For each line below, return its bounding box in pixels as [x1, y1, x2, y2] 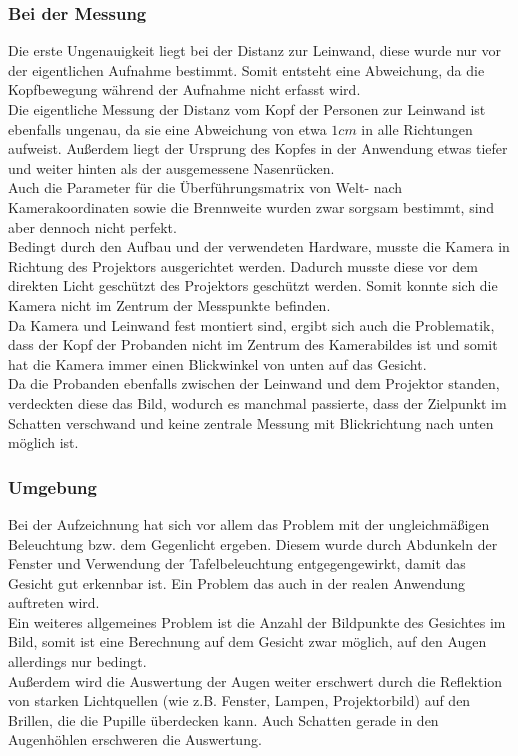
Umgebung [8, 474, 97, 499]
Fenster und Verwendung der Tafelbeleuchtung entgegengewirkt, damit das [8, 553, 466, 574]
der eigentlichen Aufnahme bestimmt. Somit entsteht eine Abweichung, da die [8, 59, 485, 80]
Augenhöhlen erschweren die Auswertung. [8, 729, 262, 750]
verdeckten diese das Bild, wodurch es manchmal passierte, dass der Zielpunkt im [8, 392, 507, 413]
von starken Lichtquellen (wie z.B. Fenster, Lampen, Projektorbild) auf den [8, 690, 471, 711]
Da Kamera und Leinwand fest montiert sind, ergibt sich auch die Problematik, [8, 314, 495, 335]
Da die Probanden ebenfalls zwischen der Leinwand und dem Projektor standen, [8, 373, 500, 394]
